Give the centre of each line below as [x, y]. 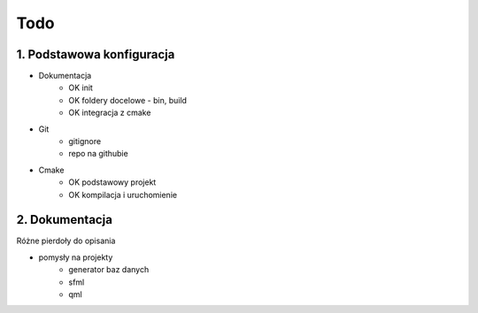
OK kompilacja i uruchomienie [123, 195]
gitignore [85, 141]
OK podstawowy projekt [112, 182]
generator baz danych [109, 270]
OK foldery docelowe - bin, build [128, 100]
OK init [81, 88]
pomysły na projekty [76, 257]
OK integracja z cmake [110, 113]
